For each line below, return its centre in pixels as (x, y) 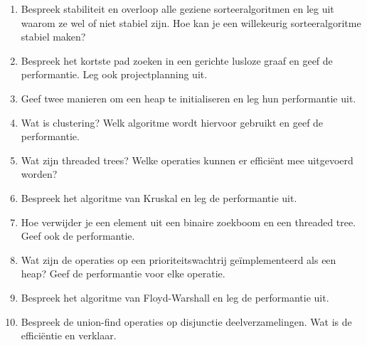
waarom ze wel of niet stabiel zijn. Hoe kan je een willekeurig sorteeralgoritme (191, 22)
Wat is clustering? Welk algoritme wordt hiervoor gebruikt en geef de (172, 122)
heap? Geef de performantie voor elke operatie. (123, 274)
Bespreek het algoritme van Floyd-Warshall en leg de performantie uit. (175, 297)
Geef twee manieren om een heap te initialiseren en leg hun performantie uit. (188, 98)
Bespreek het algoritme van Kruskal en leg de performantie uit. (159, 197)
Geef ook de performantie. (78, 236)
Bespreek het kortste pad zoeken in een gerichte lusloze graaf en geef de (177, 60)
